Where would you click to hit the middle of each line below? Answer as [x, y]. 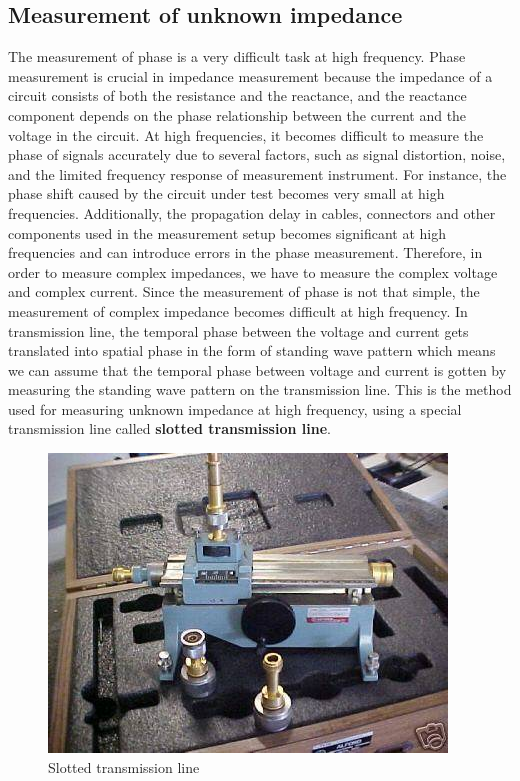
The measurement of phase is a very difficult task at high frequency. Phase [237, 56]
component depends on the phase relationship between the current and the [237, 114]
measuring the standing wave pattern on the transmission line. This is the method [260, 389]
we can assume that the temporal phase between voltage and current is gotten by [257, 369]
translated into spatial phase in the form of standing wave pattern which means [252, 350]
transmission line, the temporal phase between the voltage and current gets [238, 330]
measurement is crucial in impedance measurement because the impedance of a [250, 75]
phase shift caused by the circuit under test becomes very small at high [226, 193]
